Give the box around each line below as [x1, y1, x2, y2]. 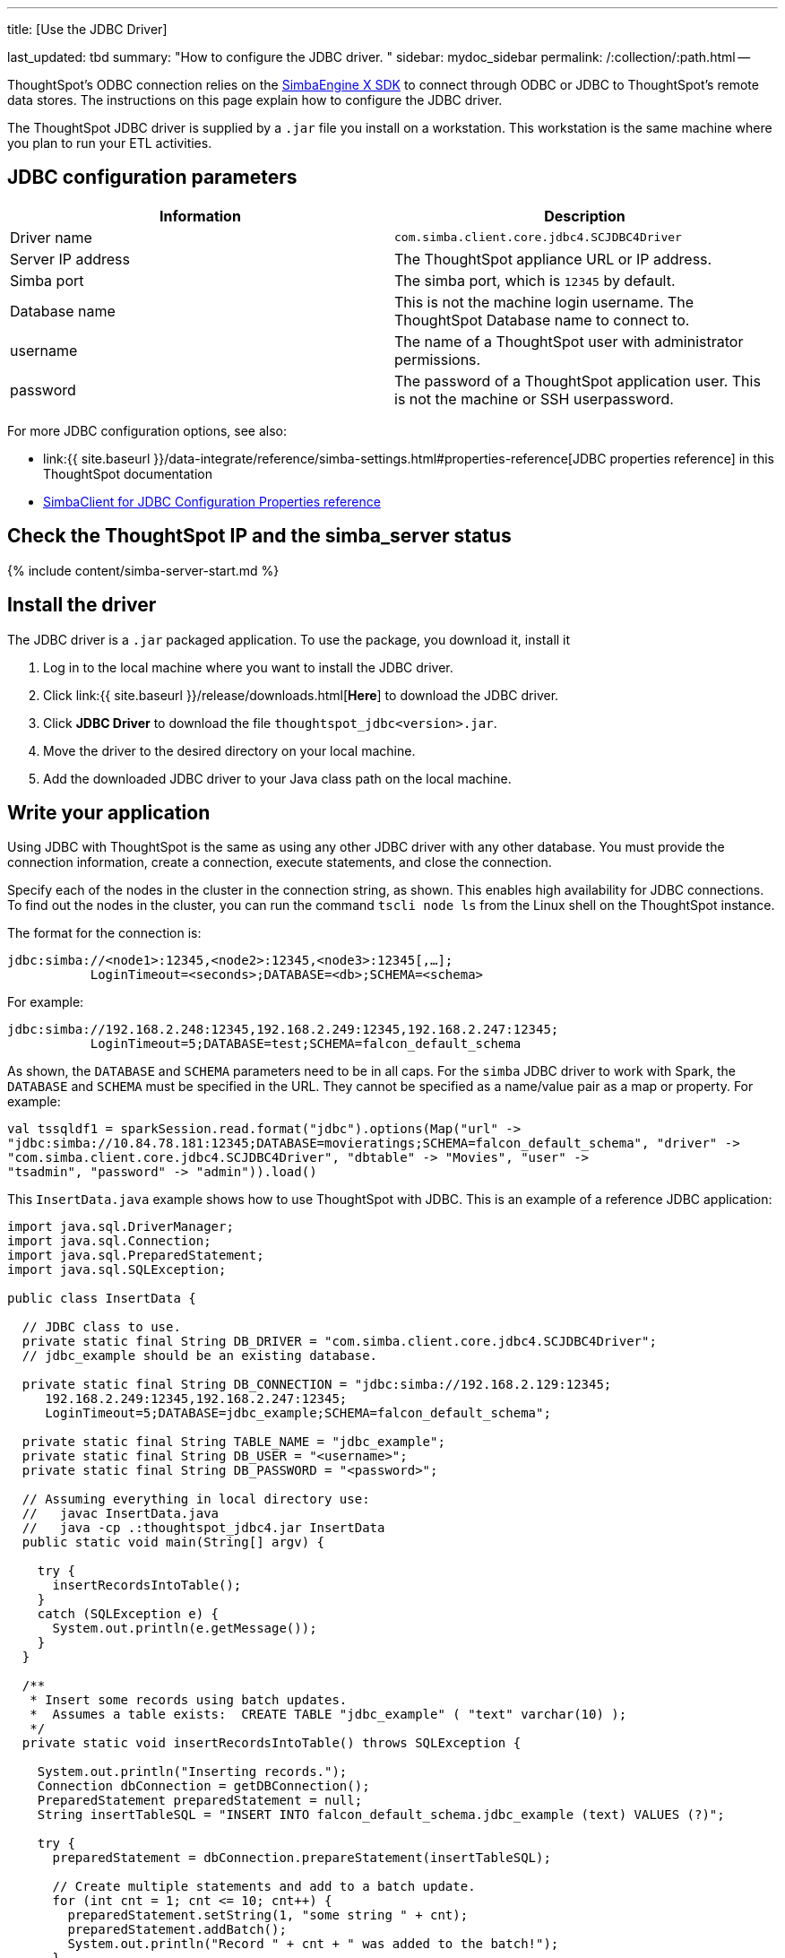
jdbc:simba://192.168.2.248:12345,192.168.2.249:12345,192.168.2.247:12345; [7, 1022, 559, 1037]
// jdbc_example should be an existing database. [22, 1348, 378, 1364]
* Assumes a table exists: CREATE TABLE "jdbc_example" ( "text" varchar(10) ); [30, 1707, 627, 1722]
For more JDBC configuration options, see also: [7, 422, 288, 438]
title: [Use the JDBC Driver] [7, 22, 168, 37]
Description [544, 206, 625, 225]
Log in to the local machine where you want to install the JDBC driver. [43, 659, 453, 675]
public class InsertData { [7, 1291, 196, 1306]
